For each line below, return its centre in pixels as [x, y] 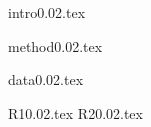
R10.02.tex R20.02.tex [75, 112]
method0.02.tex [55, 45]
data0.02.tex [46, 79]
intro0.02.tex [47, 12]
